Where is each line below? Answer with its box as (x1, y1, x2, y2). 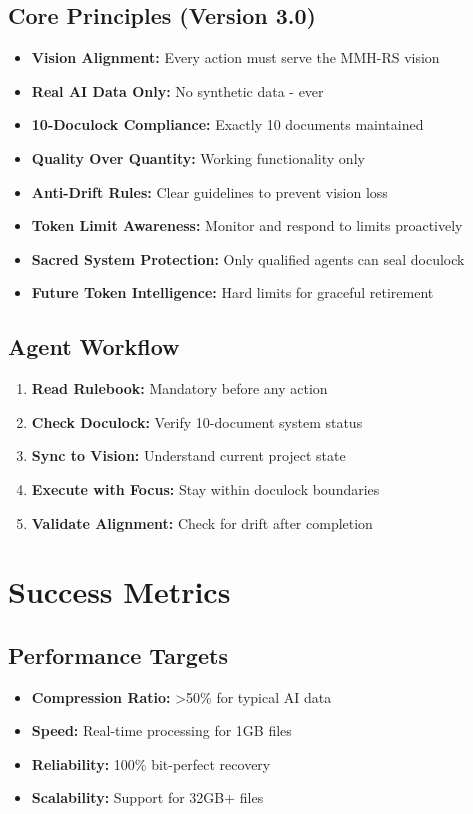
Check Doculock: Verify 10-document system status (31, 411, 363, 432)
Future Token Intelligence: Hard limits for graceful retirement (31, 282, 434, 303)
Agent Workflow (8, 331, 180, 362)
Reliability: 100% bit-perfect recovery (31, 753, 271, 774)
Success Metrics (8, 571, 231, 612)
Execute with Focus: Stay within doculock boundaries (31, 478, 380, 499)
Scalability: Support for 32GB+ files (31, 787, 264, 808)
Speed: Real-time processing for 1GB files (31, 720, 292, 741)
